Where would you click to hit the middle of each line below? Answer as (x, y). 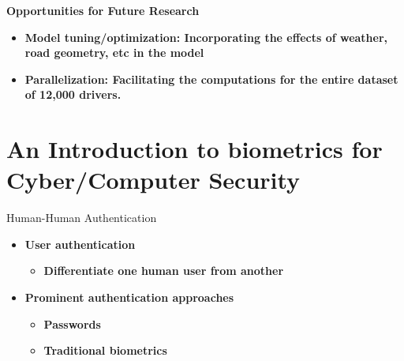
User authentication (80, 244)
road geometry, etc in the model (114, 53)
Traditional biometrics (105, 350)
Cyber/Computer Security (153, 180)
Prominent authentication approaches (129, 297)
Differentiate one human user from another (164, 271)
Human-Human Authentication (82, 218)
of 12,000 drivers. (73, 94)
